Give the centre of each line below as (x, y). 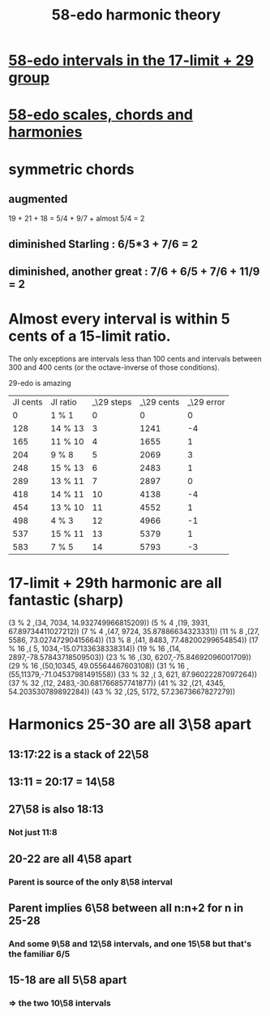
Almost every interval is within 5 (119, 319)
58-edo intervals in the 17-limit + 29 (131, 60)
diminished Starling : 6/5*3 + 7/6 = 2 (103, 244)
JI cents (28, 402)
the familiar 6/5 (39, 954)
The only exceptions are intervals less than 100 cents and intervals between (135, 359)
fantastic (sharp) (66, 600)
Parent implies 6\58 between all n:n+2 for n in (126, 909)
